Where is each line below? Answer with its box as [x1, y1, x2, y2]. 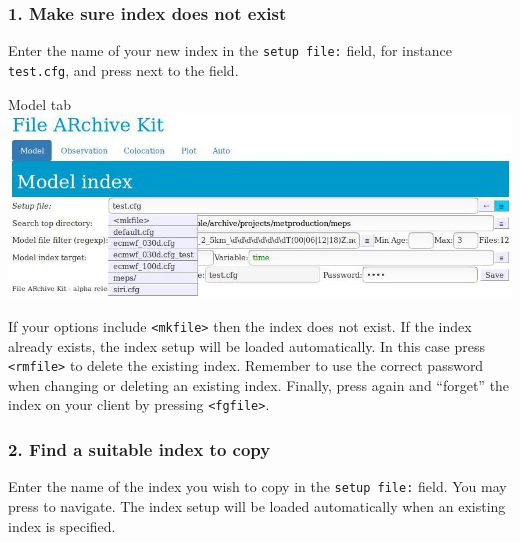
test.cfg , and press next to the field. [8, 59, 239, 80]
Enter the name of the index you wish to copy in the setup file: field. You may [8, 476, 507, 497]
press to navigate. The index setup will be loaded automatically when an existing [8, 496, 506, 517]
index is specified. [8, 515, 116, 536]
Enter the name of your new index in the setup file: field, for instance [8, 40, 452, 61]
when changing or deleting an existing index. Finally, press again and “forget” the [8, 374, 510, 395]
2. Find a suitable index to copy [8, 437, 271, 462]
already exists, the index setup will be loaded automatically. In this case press [8, 335, 485, 356]
